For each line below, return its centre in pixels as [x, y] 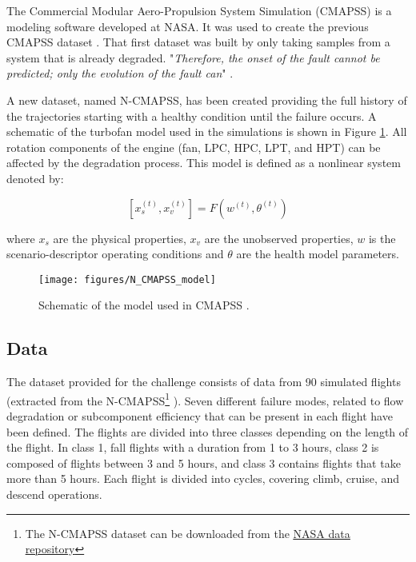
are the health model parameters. [318, 254]
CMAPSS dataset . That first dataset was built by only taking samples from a [198, 42]
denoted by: [35, 178]
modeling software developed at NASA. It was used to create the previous [188, 26]
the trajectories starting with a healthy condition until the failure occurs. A [192, 116]
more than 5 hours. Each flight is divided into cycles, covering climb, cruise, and [203, 478]
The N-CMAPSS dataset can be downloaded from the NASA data [188, 533]
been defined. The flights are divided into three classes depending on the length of [208, 431]
